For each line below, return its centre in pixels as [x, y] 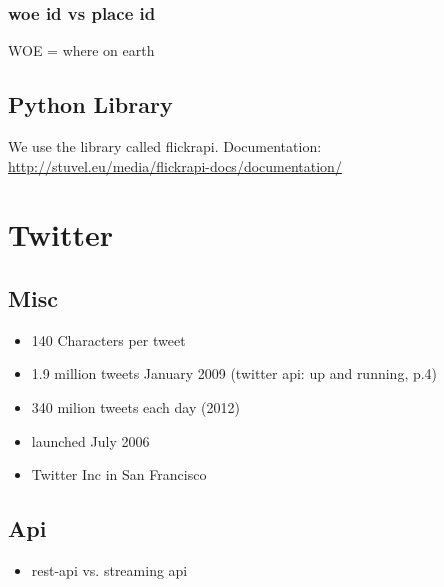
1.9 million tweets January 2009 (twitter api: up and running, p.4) [234, 373]
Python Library [90, 104]
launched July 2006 [90, 440]
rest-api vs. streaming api [109, 569]
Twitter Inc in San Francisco [119, 474]
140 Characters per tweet [108, 339]
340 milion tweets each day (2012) [135, 406]
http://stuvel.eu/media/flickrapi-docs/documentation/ [175, 165]
